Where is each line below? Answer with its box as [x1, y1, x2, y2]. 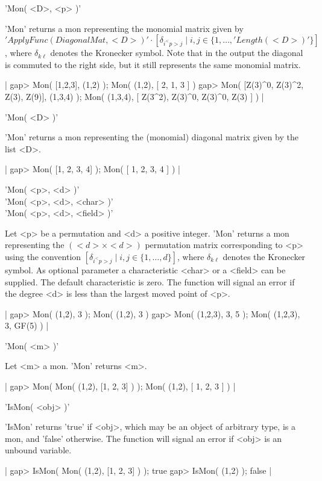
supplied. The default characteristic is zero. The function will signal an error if [5, 275, 295, 288]
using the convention [5, 250, 81, 262]
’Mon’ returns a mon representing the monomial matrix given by [5, 22, 244, 34]
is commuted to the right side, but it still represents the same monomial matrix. [5, 58, 301, 70]
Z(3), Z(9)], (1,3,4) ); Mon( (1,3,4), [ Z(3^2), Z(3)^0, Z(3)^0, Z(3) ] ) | [5, 90, 264, 102]
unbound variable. [5, 444, 72, 456]
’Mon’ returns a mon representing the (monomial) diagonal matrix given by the [5, 131, 298, 143]
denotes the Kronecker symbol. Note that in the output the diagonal [50, 46, 303, 59]
